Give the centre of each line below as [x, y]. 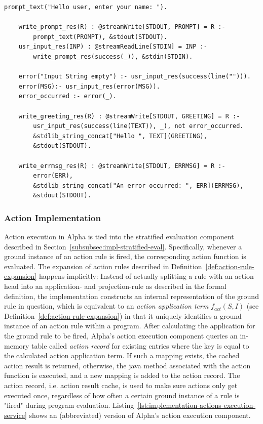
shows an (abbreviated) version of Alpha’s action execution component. [140, 415]
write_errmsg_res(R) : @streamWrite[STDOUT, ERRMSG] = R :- [122, 166]
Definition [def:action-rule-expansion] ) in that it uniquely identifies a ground [123, 315]
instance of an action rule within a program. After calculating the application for [130, 326]
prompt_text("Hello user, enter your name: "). [86, 7]
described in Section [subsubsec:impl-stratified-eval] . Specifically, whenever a [123, 246]
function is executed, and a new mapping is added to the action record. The [122, 375]
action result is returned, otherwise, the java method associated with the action [127, 365]
